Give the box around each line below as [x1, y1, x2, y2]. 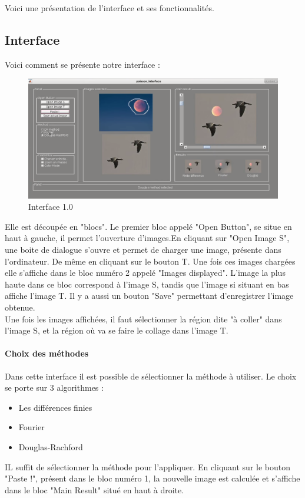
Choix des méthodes [5, 347, 89, 360]
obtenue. [5, 301, 35, 314]
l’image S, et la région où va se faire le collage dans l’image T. [5, 324, 228, 337]
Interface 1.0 [28, 200, 73, 213]
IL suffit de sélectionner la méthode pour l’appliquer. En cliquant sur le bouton [5, 460, 290, 473]
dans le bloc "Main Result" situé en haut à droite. [5, 483, 184, 496]
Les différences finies [18, 401, 92, 413]
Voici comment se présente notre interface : [5, 58, 160, 70]
